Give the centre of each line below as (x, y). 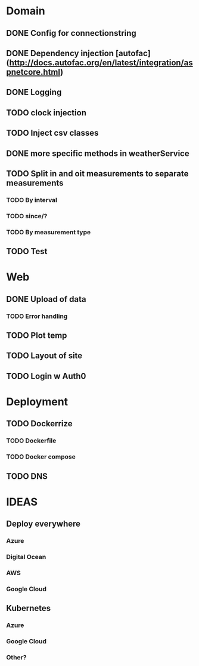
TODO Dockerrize (39, 424)
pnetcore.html (33, 72)
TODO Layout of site (44, 356)
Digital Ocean (26, 557)
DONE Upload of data (46, 299)
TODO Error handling (37, 316)
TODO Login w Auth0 (46, 376)
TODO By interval (32, 200)
